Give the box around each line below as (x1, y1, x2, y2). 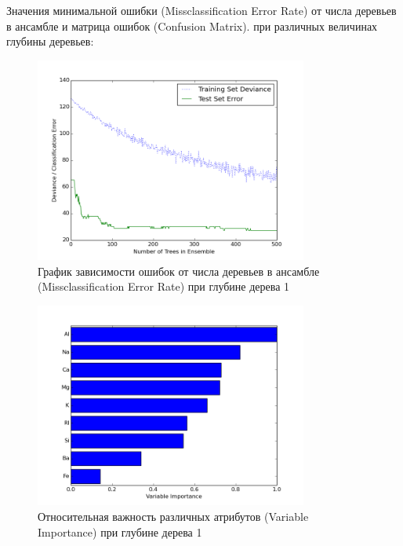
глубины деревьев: (6, 33, 94, 49)
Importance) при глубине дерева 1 (38, 523, 202, 540)
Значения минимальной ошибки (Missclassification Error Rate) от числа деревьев (6, 2, 397, 18)
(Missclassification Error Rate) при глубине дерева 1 (38, 278, 290, 295)
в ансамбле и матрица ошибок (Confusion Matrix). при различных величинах (6, 17, 378, 34)
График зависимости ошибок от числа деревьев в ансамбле (38, 262, 320, 279)
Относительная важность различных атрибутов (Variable (38, 508, 309, 524)
